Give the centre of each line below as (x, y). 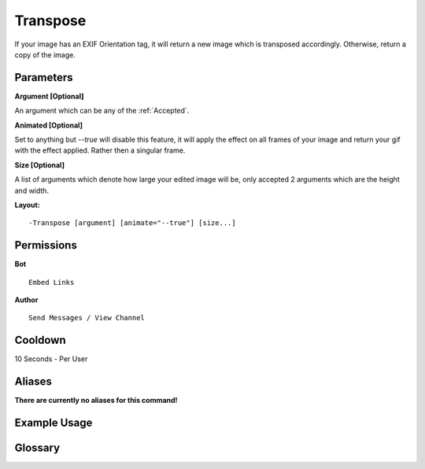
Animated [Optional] (48, 125)
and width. (32, 190)
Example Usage (54, 423)
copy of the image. (45, 54)
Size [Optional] (39, 164)
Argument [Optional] (49, 96)
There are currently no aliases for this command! (96, 401)
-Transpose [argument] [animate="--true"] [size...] (132, 223)
